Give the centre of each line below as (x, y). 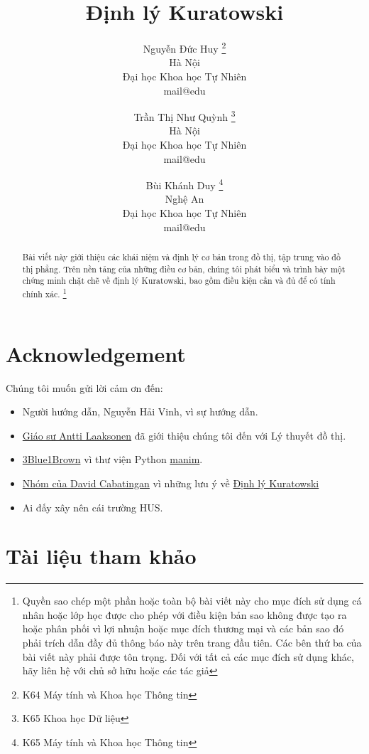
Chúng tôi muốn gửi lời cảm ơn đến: (84, 387)
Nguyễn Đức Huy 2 (184, 47)
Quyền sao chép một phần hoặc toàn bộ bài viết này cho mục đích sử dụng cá (192, 601)
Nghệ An (184, 199)
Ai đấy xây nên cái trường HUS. (93, 507)
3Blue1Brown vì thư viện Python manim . (112, 459)
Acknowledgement (96, 353)
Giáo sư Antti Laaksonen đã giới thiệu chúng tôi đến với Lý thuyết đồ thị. (184, 435)
